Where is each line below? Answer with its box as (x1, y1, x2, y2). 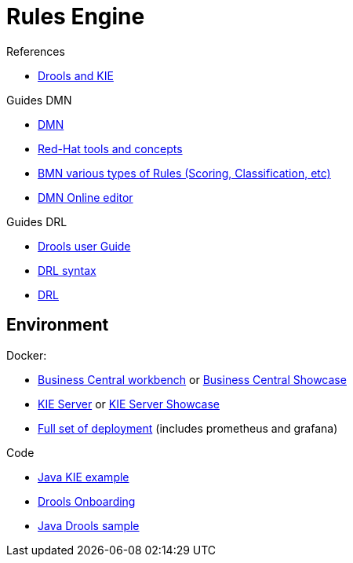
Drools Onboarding (38, 494, 136, 508)
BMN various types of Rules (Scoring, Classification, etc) (38, 166, 331, 180)
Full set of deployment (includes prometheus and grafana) (38, 421, 338, 435)
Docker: (6, 348, 47, 362)
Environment (6, 315, 109, 335)
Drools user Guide (38, 239, 131, 253)
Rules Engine (6, 3, 145, 30)
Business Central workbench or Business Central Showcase (38, 372, 347, 386)
